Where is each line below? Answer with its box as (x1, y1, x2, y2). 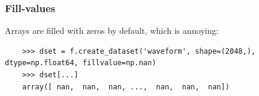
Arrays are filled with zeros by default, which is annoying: (5, 24, 219, 37)
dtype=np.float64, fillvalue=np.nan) (5, 59, 156, 68)
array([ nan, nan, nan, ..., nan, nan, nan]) (22, 82, 230, 91)
